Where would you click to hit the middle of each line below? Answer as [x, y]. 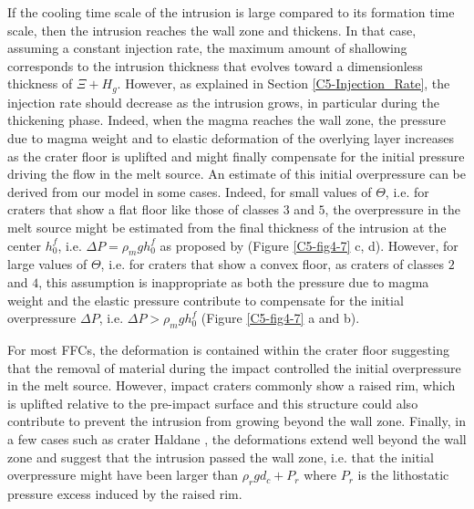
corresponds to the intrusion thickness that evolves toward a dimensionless [215, 65]
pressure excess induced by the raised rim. [125, 493]
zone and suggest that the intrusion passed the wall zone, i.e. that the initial [221, 457]
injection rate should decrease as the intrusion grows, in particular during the [223, 102]
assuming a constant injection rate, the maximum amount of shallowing [207, 48]
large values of [47, 264]
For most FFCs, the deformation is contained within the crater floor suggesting [228, 349]
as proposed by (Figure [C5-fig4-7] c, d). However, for [309, 245]
